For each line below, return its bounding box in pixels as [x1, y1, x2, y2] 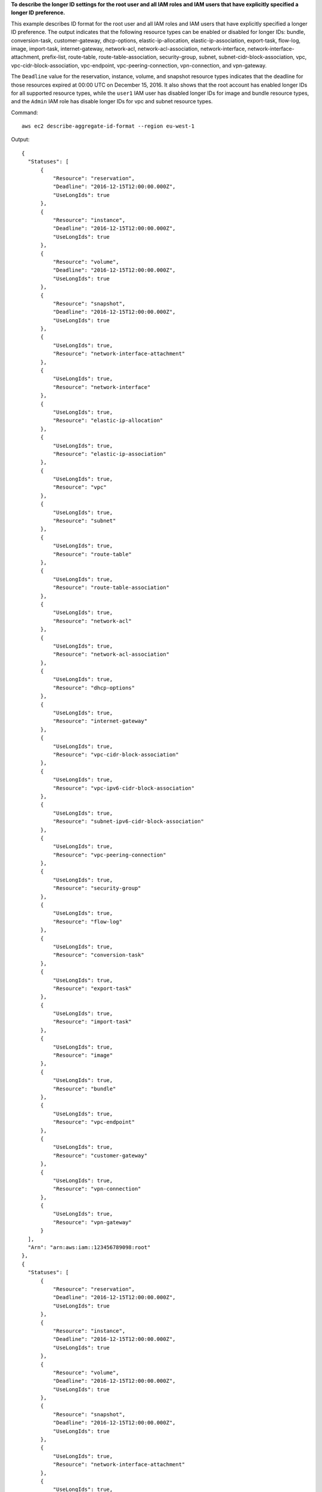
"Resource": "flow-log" [52, 918, 122, 925]
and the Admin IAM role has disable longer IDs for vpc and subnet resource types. [11, 98, 213, 105]
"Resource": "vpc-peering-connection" [52, 851, 166, 858]
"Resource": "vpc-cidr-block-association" [52, 751, 179, 758]
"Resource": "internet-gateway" [52, 718, 148, 725]
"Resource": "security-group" [52, 885, 141, 892]
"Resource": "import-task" [52, 1018, 132, 1025]
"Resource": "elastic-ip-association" [52, 451, 166, 457]
